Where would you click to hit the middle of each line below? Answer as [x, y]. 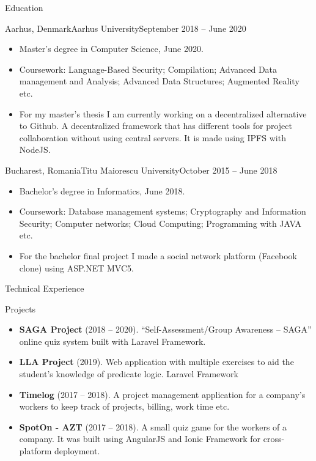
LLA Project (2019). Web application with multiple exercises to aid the [156, 362]
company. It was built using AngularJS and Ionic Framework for [140, 439]
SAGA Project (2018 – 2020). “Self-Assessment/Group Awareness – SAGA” [165, 329]
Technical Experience [45, 288]
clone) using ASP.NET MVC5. [76, 267]
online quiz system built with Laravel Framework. [112, 341]
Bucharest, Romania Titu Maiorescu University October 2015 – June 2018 [141, 170]
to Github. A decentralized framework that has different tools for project [156, 126]
